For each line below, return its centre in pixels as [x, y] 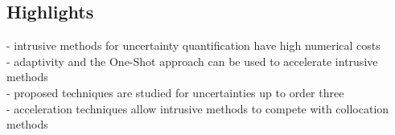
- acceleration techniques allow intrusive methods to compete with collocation [198, 108]
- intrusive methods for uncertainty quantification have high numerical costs [193, 45]
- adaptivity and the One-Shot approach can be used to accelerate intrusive [192, 61]
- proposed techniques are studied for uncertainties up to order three [175, 92]
